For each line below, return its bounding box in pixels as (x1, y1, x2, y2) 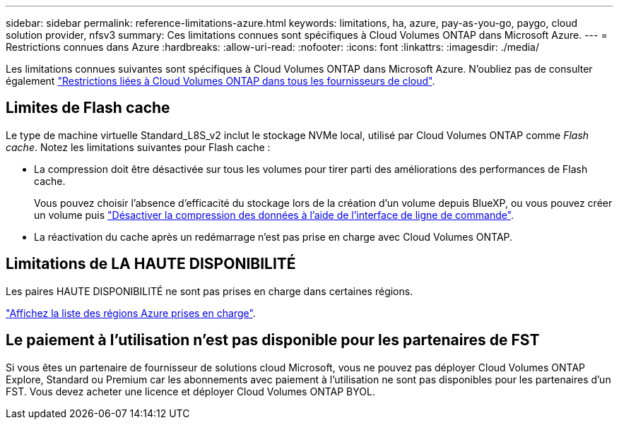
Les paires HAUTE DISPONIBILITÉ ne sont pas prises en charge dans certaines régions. (6, 285, 413, 297)
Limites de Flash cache (6, 99, 170, 117)
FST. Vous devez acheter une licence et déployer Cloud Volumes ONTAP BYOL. (6, 385, 375, 397)
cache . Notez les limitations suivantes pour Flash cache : (6, 140, 271, 153)
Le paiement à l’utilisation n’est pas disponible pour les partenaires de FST (6, 331, 540, 349)
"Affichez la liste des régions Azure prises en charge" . (6, 306, 256, 319)
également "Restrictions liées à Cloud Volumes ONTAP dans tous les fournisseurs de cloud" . (6, 75, 435, 87)
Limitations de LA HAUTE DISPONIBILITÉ (6, 255, 296, 273)
